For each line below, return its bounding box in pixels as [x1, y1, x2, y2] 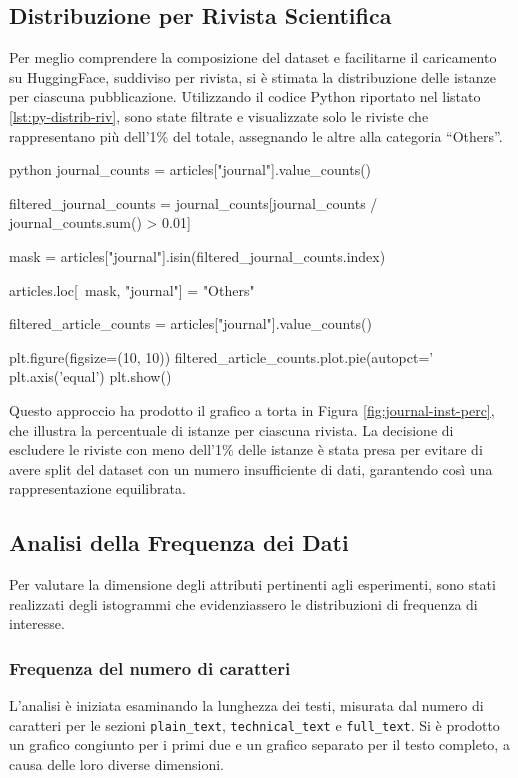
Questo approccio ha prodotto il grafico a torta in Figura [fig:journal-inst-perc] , [9, 399, 495, 420]
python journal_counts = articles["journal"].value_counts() [9, 159, 372, 180]
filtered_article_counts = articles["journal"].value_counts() [9, 313, 372, 334]
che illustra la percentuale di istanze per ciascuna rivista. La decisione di [9, 419, 454, 440]
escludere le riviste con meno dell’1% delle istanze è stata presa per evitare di [9, 439, 483, 460]
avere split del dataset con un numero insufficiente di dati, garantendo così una [9, 458, 493, 479]
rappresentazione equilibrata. [9, 478, 186, 499]
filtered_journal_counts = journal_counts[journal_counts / [9, 192, 378, 213]
